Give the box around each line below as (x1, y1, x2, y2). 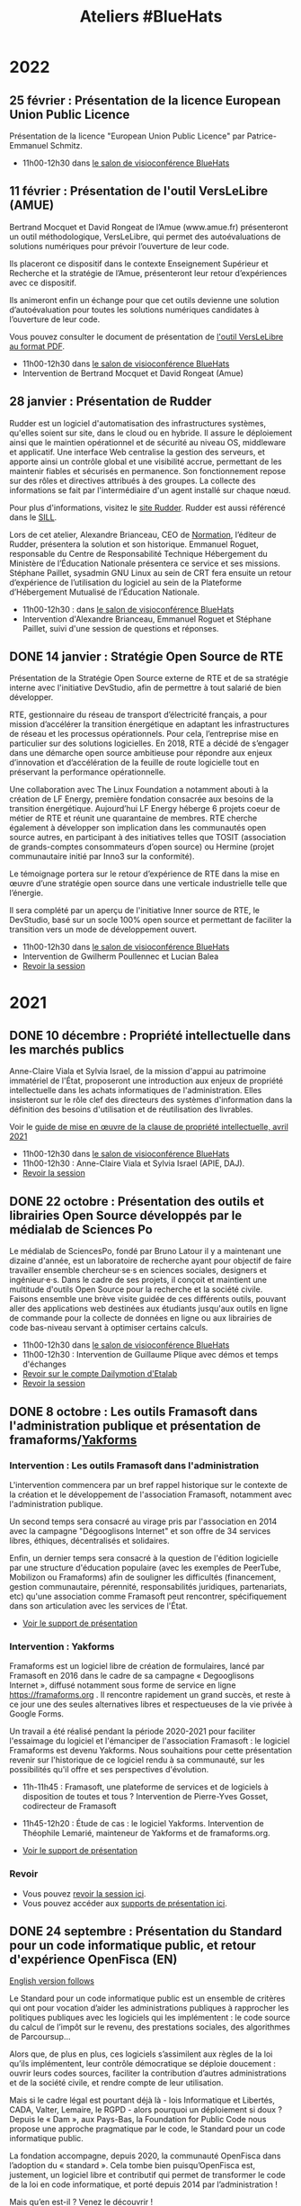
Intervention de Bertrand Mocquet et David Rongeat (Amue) (22, 367, 244, 379)
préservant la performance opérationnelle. (9, 767, 166, 777)
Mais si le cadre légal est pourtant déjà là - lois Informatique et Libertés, (9, 2094, 276, 2106)
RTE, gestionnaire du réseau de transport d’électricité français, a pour (9, 709, 268, 721)
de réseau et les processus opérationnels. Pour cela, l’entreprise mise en (9, 729, 279, 740)
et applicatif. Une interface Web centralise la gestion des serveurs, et (9, 446, 265, 457)
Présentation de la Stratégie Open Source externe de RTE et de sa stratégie (9, 673, 289, 684)
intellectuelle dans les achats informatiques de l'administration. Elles (9, 1085, 262, 1096)
